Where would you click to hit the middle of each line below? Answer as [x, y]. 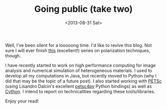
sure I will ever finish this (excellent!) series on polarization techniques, [78, 50]
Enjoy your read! [22, 101]
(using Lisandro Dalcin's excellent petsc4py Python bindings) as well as [79, 86]
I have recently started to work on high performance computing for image [81, 65]
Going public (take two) [83, 9]
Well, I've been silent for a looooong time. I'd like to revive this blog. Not [79, 45]
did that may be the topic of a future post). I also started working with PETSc [83, 81]
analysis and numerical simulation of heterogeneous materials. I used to [79, 71]
